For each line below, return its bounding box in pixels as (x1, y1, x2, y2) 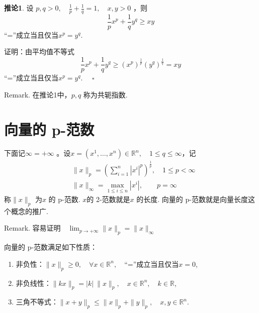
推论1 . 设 (4, 3, 34, 13)
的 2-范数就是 (87, 194, 130, 204)
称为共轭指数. (83, 89, 128, 99)
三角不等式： (16, 296, 58, 307)
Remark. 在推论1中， (4, 89, 71, 99)
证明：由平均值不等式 (4, 46, 74, 57)
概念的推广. (11, 205, 48, 216)
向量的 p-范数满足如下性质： (4, 242, 98, 252)
